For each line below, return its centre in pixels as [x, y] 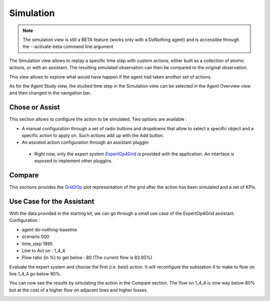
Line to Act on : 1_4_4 [43, 250]
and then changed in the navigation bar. [50, 93]
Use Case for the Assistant [52, 201]
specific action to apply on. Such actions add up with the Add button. [93, 135]
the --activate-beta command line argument [68, 47]
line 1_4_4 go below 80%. [35, 274]
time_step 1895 [37, 243]
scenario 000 [35, 237]
